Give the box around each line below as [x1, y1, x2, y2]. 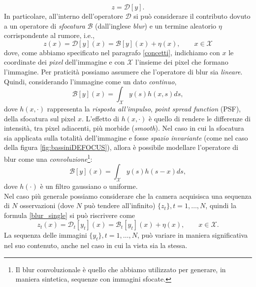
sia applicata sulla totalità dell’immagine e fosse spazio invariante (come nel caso [4, 132, 248, 143]
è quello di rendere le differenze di [149, 113, 251, 123]
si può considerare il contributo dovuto [133, 11, 251, 21]
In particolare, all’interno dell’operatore [4, 11, 123, 21]
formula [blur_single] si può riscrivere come [4, 210, 135, 220]
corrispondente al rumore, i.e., [4, 30, 95, 40]
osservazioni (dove [20, 200, 74, 211]
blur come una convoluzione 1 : [4, 152, 93, 164]
